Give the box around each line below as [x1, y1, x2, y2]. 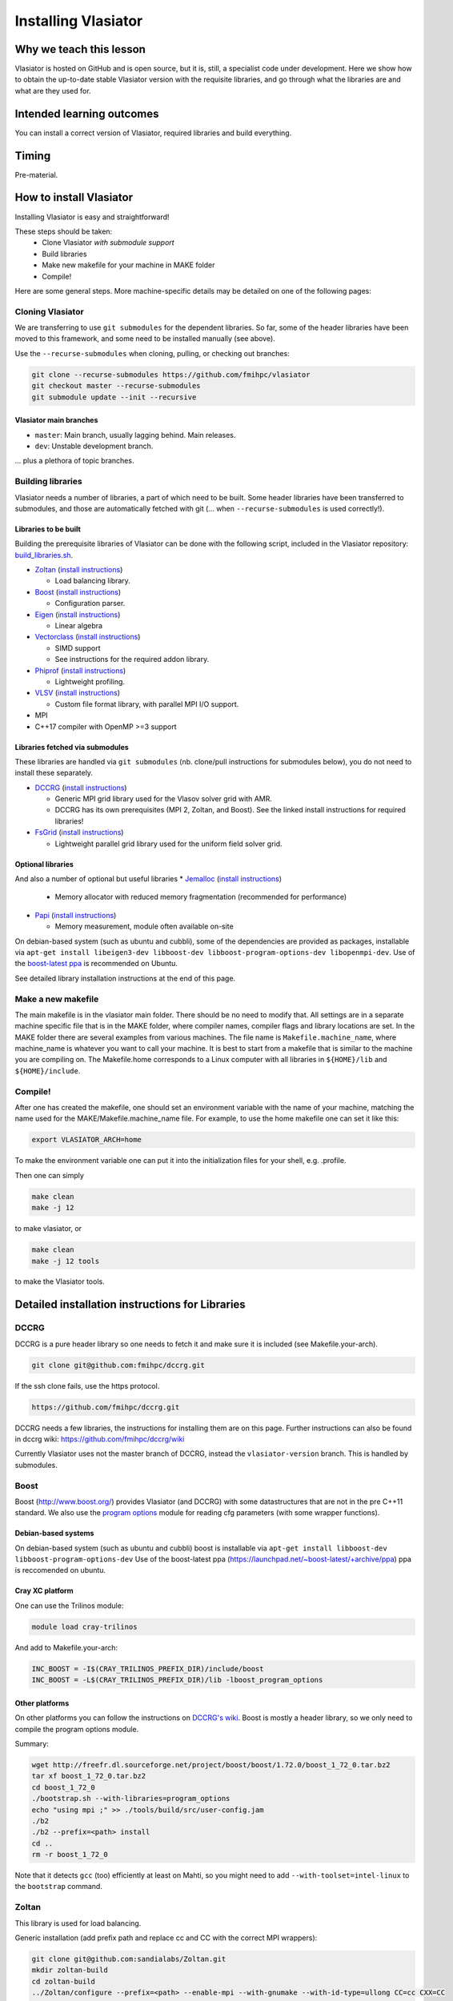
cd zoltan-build [31, 1977, 96, 1986]
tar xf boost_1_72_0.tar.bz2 [31, 1771, 146, 1781]
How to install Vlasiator [14, 190, 134, 204]
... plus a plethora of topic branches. [14, 456, 134, 466]
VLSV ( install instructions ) [34, 688, 120, 698]
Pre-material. [14, 170, 58, 179]
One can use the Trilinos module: [14, 1601, 124, 1610]
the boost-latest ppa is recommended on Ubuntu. [14, 959, 178, 968]
